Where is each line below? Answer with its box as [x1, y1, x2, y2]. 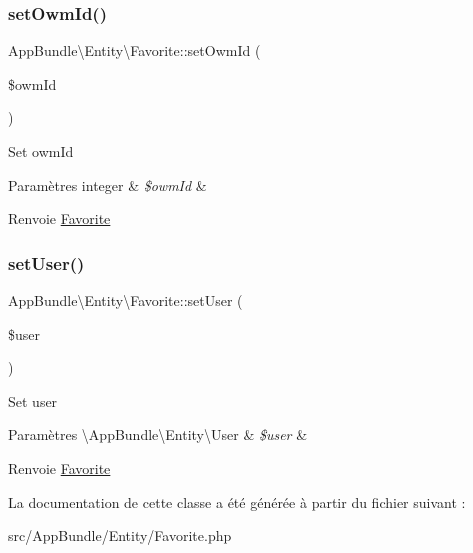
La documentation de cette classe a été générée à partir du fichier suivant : [8, 491, 466, 512]
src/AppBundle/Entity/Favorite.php [8, 525, 232, 546]
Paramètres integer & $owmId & [8, 174, 207, 195]
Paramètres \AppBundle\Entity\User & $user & [8, 424, 308, 445]
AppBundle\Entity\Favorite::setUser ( [8, 290, 243, 310]
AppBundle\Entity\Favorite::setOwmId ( [8, 40, 261, 61]
